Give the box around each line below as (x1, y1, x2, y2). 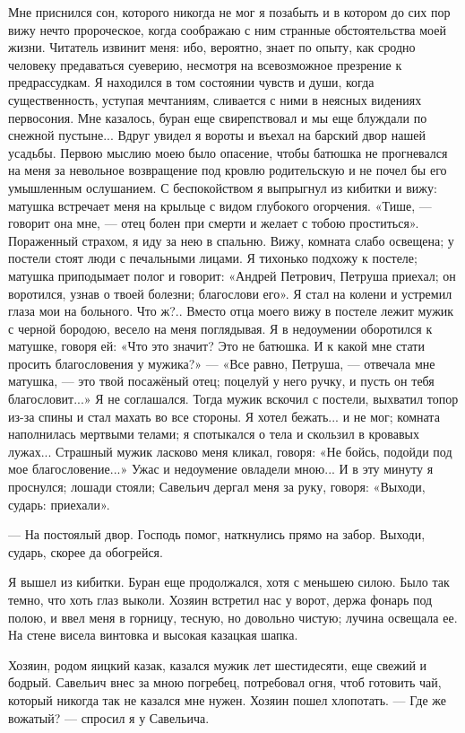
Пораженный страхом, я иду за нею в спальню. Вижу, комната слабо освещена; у (8, 231, 454, 249)
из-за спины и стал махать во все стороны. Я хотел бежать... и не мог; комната (8, 406, 440, 425)
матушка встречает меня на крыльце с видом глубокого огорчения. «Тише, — (8, 196, 432, 214)
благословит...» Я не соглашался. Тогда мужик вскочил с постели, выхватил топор (8, 389, 459, 408)
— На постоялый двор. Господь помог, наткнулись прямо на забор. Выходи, (8, 525, 426, 544)
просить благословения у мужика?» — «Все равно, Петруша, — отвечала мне (8, 353, 435, 372)
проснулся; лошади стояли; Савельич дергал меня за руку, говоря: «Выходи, (8, 477, 426, 496)
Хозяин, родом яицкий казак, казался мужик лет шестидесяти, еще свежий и (8, 655, 427, 674)
